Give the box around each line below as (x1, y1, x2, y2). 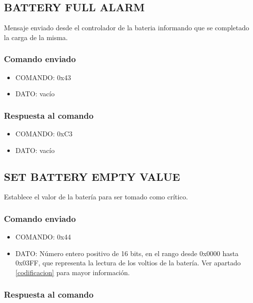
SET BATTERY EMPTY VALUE (4, 169, 180, 184)
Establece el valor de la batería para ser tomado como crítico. (4, 192, 188, 202)
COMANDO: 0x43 (15, 72, 71, 82)
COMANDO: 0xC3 (15, 129, 73, 139)
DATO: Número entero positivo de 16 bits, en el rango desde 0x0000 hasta (15, 248, 239, 258)
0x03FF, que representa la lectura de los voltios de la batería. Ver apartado (15, 258, 241, 268)
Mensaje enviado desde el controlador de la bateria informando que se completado (4, 22, 250, 33)
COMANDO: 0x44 (15, 232, 71, 242)
